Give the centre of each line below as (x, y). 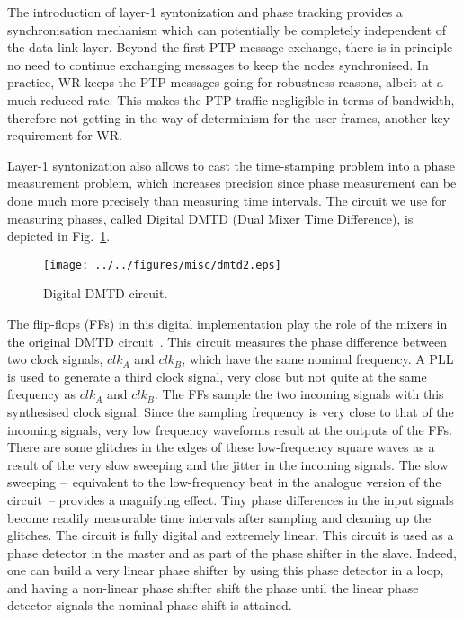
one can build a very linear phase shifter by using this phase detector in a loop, (226, 570)
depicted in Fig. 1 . (59, 236)
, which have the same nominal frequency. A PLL (318, 359)
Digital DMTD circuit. (106, 293)
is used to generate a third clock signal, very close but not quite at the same (217, 376)
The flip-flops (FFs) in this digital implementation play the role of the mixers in (227, 323)
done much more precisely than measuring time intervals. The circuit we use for (227, 200)
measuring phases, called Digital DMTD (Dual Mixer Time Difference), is (210, 218)
